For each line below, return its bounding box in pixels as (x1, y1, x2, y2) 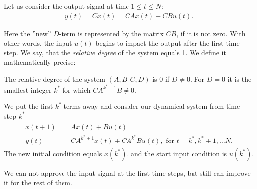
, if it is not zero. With (176, 28, 246, 38)
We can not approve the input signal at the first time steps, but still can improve (4, 167, 251, 178)
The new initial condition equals (4, 148, 102, 158)
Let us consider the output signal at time (4, 1, 129, 11)
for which (62, 84, 91, 94)
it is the (227, 74, 252, 84)
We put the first (4, 101, 53, 111)
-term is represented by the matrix (59, 28, 164, 38)
